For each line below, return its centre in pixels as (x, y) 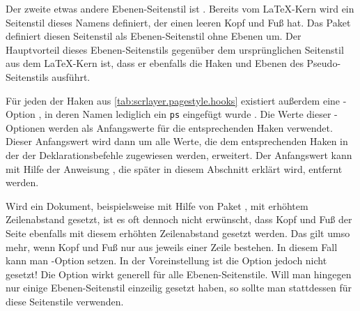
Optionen (25, 127)
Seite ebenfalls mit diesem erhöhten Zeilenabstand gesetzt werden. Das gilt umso (178, 233)
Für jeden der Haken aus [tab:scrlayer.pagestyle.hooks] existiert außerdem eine (173, 100)
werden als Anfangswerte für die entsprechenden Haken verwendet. (190, 127)
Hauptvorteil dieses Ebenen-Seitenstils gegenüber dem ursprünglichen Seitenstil (175, 49)
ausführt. (71, 76)
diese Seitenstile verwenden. (65, 301)
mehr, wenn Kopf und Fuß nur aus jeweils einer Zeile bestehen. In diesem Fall (172, 246)
